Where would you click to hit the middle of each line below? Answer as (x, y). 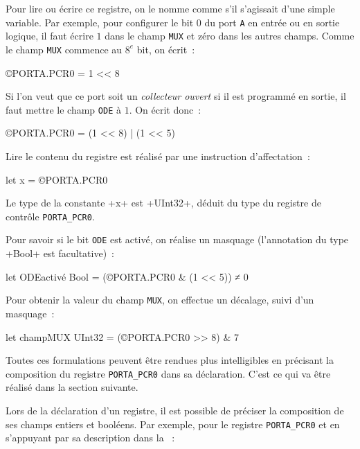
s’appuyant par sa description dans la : (90, 438)
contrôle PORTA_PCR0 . (50, 216)
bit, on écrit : (166, 49)
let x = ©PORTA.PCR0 (57, 179)
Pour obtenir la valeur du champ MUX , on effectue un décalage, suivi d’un (160, 300)
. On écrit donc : (165, 109)
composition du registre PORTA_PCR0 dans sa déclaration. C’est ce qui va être (168, 373)
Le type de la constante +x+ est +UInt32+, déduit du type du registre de (163, 203)
